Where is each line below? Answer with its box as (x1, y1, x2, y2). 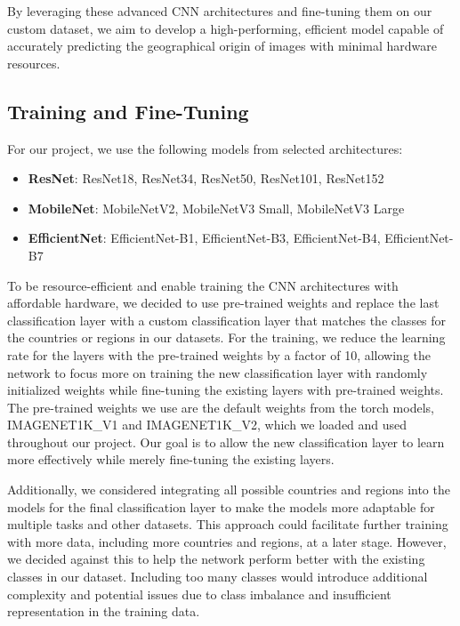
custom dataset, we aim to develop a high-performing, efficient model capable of (7, 19, 444, 37)
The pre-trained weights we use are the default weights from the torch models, (7, 397, 434, 416)
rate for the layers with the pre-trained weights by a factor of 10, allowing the (7, 345, 431, 364)
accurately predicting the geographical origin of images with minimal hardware (7, 36, 437, 55)
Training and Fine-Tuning (7, 97, 249, 124)
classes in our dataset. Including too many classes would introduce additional (7, 567, 428, 586)
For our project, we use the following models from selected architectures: (7, 139, 403, 157)
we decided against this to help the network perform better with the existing (7, 550, 425, 568)
